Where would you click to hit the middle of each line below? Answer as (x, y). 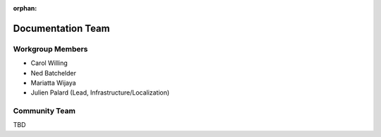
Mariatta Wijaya (54, 83)
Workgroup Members (50, 49)
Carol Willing (49, 63)
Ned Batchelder (54, 73)
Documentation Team (61, 28)
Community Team (44, 111)
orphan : (25, 8)
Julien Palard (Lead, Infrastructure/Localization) (100, 93)
